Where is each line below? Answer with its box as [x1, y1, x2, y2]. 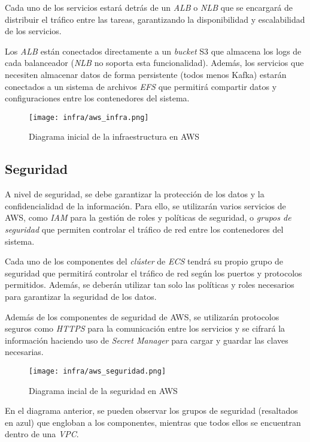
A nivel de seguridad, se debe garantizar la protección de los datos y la [5, 188, 265, 200]
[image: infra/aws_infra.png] [29, 113, 149, 122]
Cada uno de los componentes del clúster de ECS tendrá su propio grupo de [5, 255, 284, 267]
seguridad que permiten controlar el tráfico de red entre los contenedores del [5, 222, 284, 235]
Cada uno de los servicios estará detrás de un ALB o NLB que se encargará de [5, 1, 293, 13]
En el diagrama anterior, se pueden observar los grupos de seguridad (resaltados [5, 404, 298, 417]
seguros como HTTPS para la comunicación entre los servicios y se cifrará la [5, 322, 285, 335]
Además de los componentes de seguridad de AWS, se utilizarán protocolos [5, 310, 279, 323]
